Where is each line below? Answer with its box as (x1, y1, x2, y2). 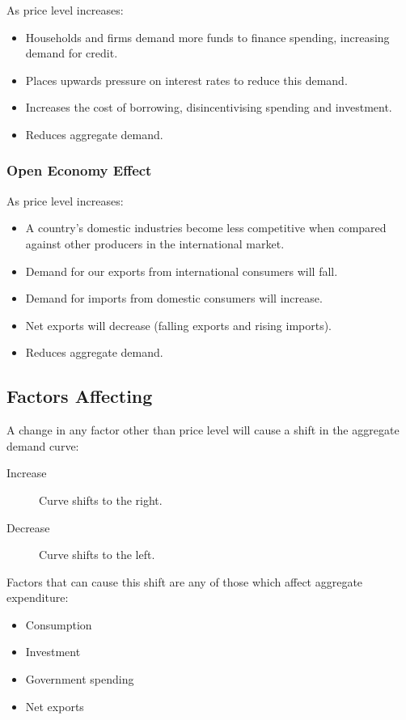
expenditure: (6, 589, 69, 606)
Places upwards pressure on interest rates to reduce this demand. (25, 71, 348, 88)
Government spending (25, 671, 134, 688)
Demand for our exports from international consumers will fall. (25, 262, 338, 279)
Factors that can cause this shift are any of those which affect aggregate (6, 573, 363, 590)
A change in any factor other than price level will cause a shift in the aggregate (6, 421, 400, 438)
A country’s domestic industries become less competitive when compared (25, 219, 387, 236)
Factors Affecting (6, 383, 153, 409)
